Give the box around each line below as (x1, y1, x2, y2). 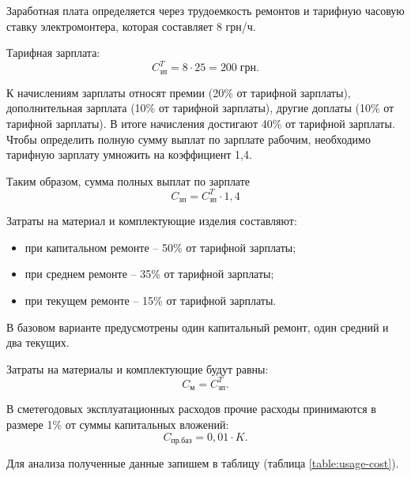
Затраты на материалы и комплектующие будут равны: (6, 360, 269, 377)
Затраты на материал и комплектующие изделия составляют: (6, 212, 297, 229)
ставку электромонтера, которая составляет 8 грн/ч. (6, 17, 256, 34)
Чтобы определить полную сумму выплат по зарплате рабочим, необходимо (6, 130, 371, 147)
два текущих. (6, 334, 70, 351)
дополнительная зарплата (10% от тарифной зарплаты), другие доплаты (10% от (6, 100, 394, 116)
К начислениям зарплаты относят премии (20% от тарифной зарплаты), (6, 84, 351, 100)
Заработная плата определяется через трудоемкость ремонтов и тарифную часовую (6, 2, 405, 18)
